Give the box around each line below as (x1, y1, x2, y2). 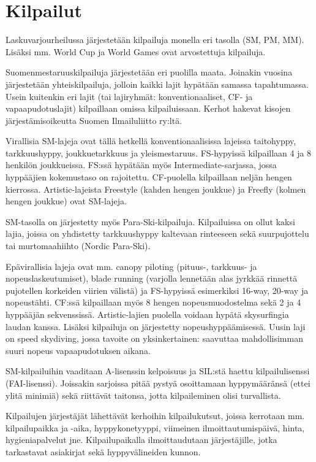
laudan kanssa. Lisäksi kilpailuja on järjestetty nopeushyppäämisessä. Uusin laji (6, 320, 306, 333)
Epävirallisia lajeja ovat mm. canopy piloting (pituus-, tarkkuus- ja (6, 260, 257, 272)
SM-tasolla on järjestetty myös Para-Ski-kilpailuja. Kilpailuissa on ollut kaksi (6, 215, 295, 228)
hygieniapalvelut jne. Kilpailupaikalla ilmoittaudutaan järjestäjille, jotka (6, 433, 277, 446)
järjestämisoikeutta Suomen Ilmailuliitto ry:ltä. (6, 114, 182, 126)
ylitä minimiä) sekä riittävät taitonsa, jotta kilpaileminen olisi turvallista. (6, 388, 281, 401)
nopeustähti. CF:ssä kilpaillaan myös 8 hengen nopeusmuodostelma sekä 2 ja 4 (6, 296, 301, 309)
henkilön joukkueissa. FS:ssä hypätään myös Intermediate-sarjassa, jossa (6, 158, 277, 171)
